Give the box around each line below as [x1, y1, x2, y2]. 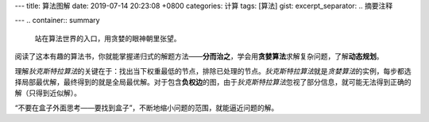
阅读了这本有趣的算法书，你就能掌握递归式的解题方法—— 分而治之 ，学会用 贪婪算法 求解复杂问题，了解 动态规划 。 [14, 51, 384, 61]
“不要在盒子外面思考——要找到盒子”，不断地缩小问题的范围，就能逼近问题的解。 [14, 103, 279, 112]
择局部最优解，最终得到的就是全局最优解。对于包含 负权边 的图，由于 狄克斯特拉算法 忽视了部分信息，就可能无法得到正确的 [14, 77, 412, 86]
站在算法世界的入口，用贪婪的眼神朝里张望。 [34, 33, 181, 43]
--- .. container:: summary [14, 16, 100, 25]
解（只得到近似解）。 [14, 88, 81, 98]
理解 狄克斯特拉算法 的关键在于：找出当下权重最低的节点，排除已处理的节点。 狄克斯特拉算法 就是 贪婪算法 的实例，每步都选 [14, 66, 412, 75]
